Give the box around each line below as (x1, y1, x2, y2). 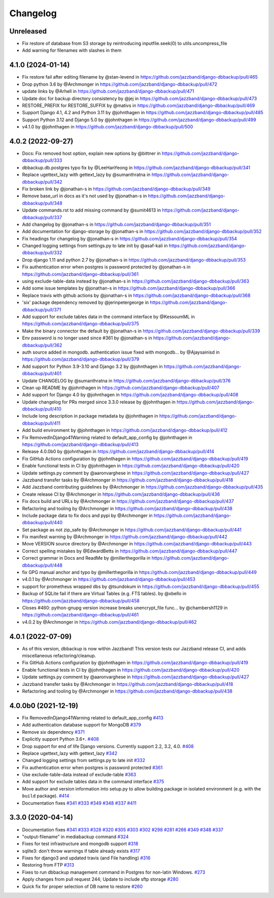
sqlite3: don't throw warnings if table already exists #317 (22, 848, 141, 854)
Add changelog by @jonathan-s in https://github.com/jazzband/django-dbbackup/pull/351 (22, 221, 211, 227)
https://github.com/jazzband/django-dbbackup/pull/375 (22, 321, 140, 327)
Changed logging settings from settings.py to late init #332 (22, 757, 146, 764)
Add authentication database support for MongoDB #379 (22, 722, 142, 728)
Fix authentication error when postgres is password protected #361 (22, 764, 163, 771)
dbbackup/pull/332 (22, 250, 62, 256)
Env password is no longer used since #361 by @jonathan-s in (22, 335, 152, 341)
